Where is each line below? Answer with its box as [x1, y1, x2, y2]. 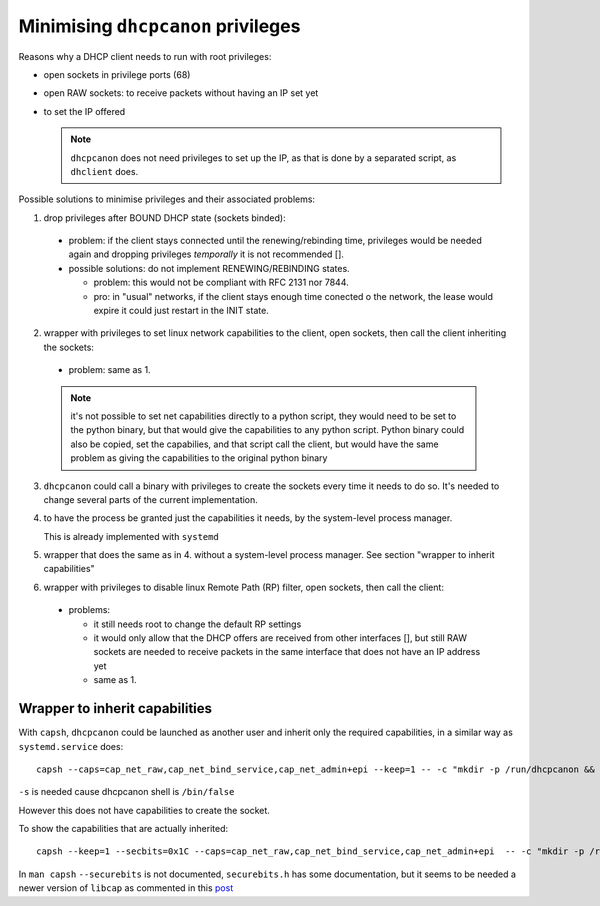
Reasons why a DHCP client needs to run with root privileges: [18, 50, 272, 62]
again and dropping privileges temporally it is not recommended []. [68, 248, 345, 260]
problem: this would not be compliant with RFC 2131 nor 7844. [93, 276, 349, 289]
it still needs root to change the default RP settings [93, 618, 302, 630]
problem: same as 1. [68, 364, 151, 376]
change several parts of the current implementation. [43, 493, 259, 505]
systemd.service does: [18, 740, 124, 752]
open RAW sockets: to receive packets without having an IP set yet [43, 87, 319, 99]
